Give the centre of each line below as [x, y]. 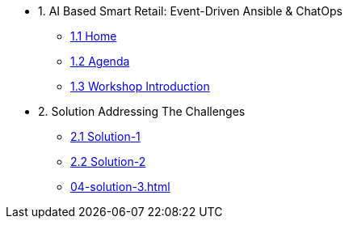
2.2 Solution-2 [108, 161]
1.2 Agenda [100, 61]
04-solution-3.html [120, 187]
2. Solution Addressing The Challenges [142, 111]
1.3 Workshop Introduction [140, 86]
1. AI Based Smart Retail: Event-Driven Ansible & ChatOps [190, 11]
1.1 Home [94, 36]
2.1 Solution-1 [105, 136]
